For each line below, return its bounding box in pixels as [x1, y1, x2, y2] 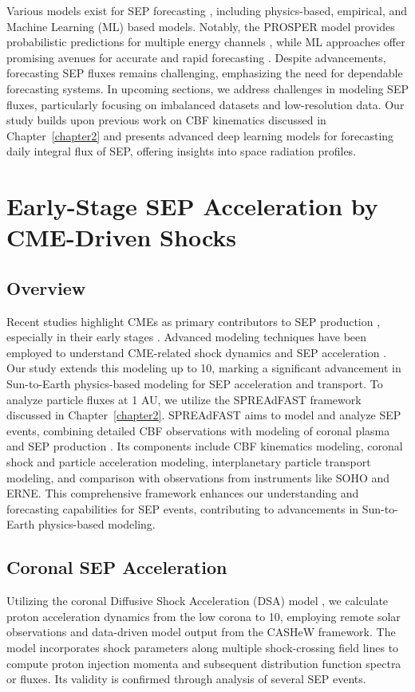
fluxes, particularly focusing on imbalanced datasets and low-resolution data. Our [6, 96, 405, 112]
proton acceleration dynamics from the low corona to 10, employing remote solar [6, 607, 401, 624]
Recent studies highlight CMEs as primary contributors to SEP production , [6, 313, 381, 329]
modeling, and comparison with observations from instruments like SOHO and [6, 469, 390, 486]
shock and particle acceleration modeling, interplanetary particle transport [6, 454, 371, 470]
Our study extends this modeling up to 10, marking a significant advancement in [6, 360, 401, 376]
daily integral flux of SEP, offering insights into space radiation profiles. [6, 143, 357, 159]
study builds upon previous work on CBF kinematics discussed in [6, 112, 326, 128]
